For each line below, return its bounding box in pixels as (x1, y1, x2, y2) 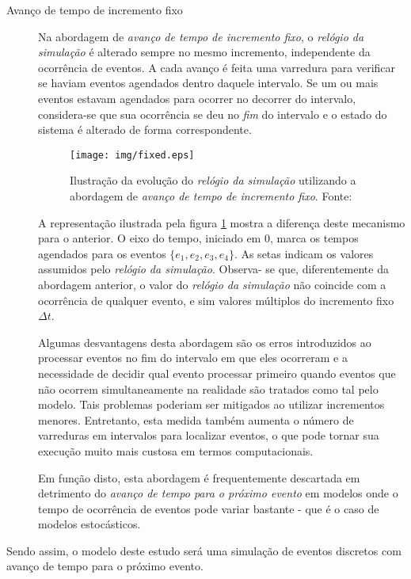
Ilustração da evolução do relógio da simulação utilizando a (70, 172, 356, 189)
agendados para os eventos (38, 245, 166, 261)
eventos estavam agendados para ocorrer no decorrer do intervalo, (38, 90, 356, 106)
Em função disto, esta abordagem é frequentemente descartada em (38, 469, 360, 486)
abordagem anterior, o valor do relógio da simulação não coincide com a (38, 276, 386, 292)
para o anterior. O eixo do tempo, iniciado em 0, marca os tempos (38, 230, 359, 246)
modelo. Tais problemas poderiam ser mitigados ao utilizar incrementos (38, 396, 385, 413)
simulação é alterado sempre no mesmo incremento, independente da (38, 44, 371, 60)
